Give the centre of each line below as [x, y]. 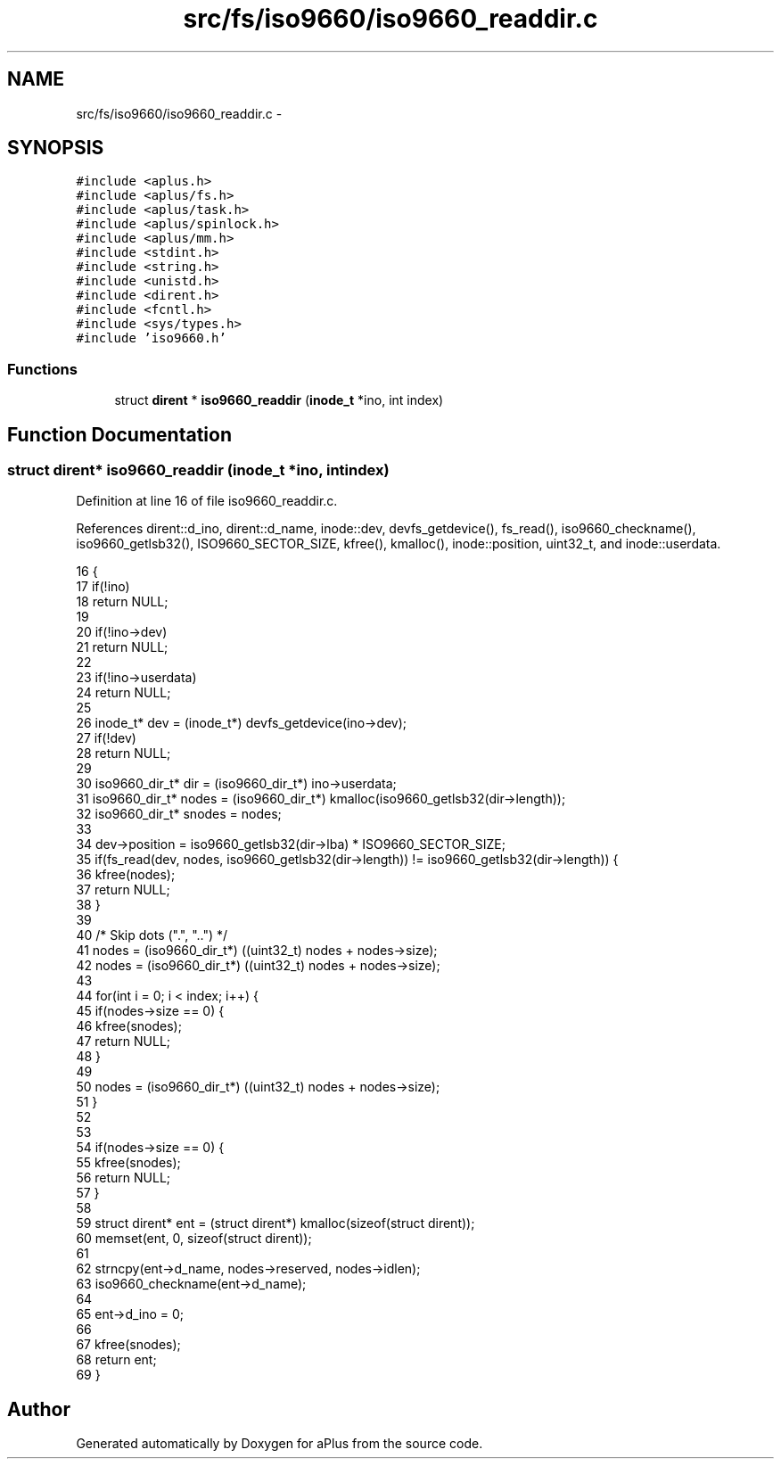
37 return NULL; [123, 890]
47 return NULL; [123, 1042]
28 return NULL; [123, 754]
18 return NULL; [122, 602]
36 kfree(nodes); [126, 875]
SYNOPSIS [56, 148]
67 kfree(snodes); [128, 1345]
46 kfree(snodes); [129, 1026]
